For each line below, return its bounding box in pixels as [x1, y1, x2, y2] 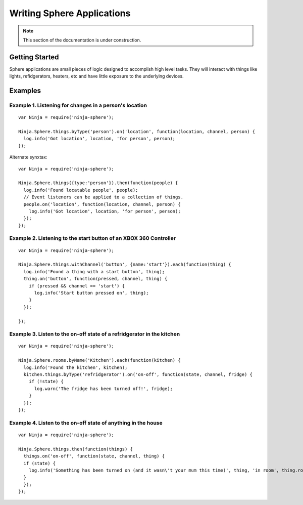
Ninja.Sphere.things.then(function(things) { [18, 446, 133, 452]
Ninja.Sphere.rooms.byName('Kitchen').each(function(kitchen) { [18, 357, 181, 363]
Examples [9, 87, 41, 95]
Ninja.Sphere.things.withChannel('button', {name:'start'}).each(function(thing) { [18, 262, 232, 268]
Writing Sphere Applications [9, 8, 131, 19]
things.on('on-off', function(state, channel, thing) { [23, 453, 165, 459]
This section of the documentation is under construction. [23, 37, 141, 43]
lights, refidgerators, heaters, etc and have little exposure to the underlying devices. [9, 73, 184, 79]
